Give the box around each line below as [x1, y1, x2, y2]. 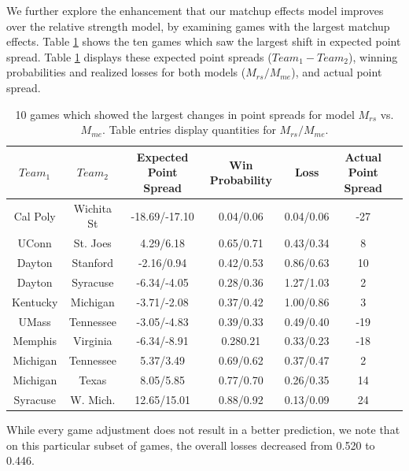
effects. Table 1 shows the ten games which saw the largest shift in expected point [6, 33, 401, 50]
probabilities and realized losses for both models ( [6, 64, 246, 80]
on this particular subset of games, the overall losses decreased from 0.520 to [6, 436, 375, 453]
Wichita [73, 199, 112, 216]
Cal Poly [13, 207, 56, 224]
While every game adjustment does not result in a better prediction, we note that [6, 421, 400, 438]
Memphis [13, 332, 57, 349]
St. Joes [73, 235, 112, 251]
